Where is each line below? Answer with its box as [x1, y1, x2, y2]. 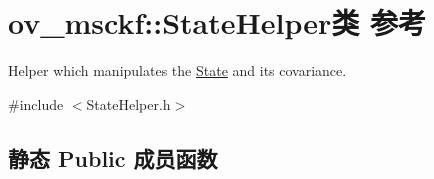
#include [8, 93, 64, 114]
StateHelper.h [86, 93, 171, 114]
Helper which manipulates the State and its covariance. [8, 60, 347, 81]
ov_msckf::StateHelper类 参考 [8, 2, 426, 43]
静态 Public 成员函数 [8, 142, 218, 173]
